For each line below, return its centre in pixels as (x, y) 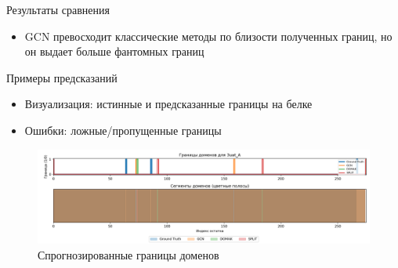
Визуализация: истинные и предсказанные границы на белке (168, 104)
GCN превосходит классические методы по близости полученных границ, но (208, 36)
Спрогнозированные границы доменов (128, 255)
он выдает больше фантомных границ (114, 51)
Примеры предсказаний (62, 77)
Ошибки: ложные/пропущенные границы (123, 130)
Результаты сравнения (58, 9)
